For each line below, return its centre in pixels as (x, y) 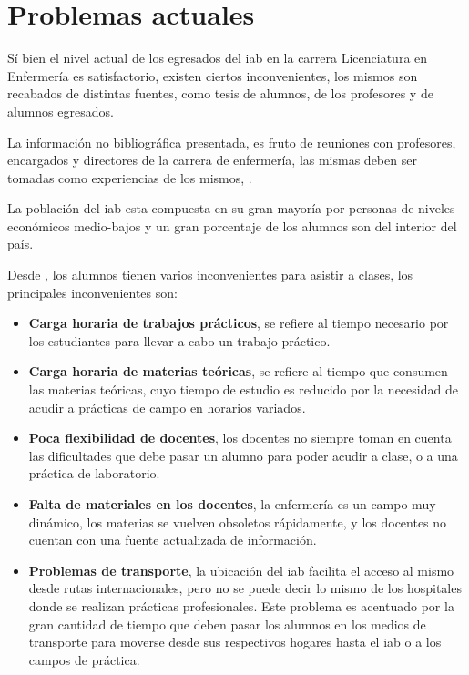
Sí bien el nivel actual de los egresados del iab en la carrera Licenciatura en (218, 58)
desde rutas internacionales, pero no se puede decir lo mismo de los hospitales (245, 588)
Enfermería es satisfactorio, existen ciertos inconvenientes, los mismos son (213, 75)
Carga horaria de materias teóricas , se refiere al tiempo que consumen (238, 371)
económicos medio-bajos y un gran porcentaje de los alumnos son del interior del (232, 225)
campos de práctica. (84, 659)
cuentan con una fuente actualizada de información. (173, 540)
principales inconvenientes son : (92, 292)
